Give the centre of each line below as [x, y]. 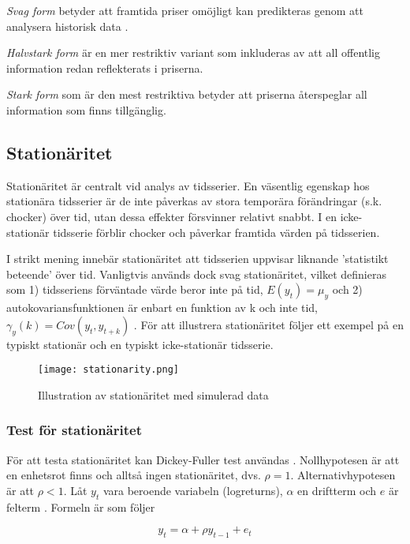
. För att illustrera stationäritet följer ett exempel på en [268, 324]
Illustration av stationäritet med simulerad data [153, 394]
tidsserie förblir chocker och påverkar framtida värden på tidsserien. [216, 232]
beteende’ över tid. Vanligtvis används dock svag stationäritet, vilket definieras [196, 274]
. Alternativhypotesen [343, 475]
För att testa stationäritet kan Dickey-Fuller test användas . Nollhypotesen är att [203, 459]
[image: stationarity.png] [108, 370]
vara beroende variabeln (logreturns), [193, 490]
